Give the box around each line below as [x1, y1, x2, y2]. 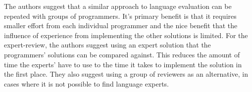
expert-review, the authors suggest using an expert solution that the [4, 40, 211, 50]
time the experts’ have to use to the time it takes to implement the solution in [4, 59, 242, 69]
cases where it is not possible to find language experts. [4, 78, 169, 89]
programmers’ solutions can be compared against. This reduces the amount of [4, 49, 240, 59]
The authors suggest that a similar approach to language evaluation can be [4, 1, 232, 11]
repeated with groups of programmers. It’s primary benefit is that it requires [4, 10, 237, 21]
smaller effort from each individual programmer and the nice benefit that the [4, 20, 238, 31]
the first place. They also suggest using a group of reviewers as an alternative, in [4, 69, 249, 79]
